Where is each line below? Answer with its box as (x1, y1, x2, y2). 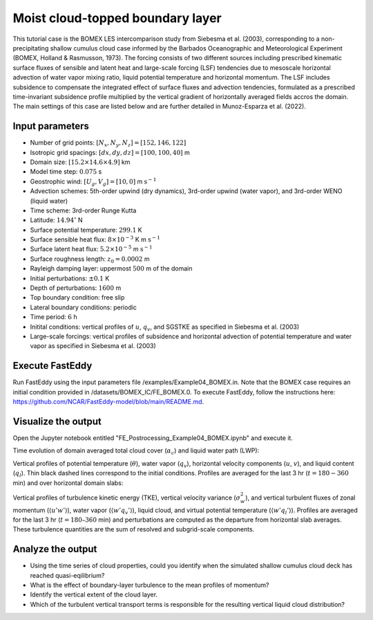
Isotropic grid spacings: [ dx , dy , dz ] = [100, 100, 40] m (30, 148, 190, 156)
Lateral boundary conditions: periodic (30, 303, 137, 311)
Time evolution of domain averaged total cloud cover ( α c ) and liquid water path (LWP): (12, 446, 260, 457)
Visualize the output (12, 415, 102, 427)
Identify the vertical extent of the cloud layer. (30, 590, 158, 599)
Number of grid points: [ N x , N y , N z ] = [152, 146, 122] (30, 138, 186, 148)
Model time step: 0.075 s (30, 167, 102, 176)
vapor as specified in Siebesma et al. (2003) (30, 342, 157, 350)
